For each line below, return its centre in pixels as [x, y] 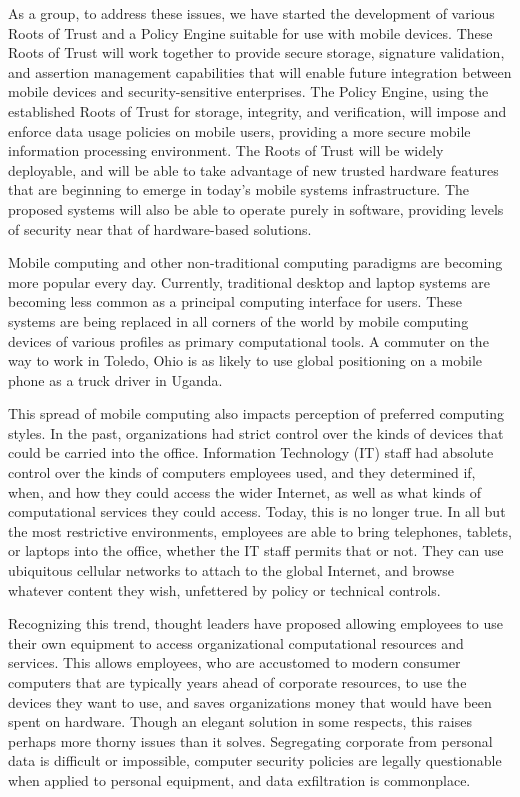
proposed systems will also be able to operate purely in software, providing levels [256, 208]
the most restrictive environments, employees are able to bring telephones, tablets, [260, 530]
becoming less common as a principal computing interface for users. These [235, 301]
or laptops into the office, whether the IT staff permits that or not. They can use [256, 550]
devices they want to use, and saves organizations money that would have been [250, 701]
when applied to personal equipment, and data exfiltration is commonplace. [239, 779]
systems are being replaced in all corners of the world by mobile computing [238, 320]
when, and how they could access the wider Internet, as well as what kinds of [244, 491]
